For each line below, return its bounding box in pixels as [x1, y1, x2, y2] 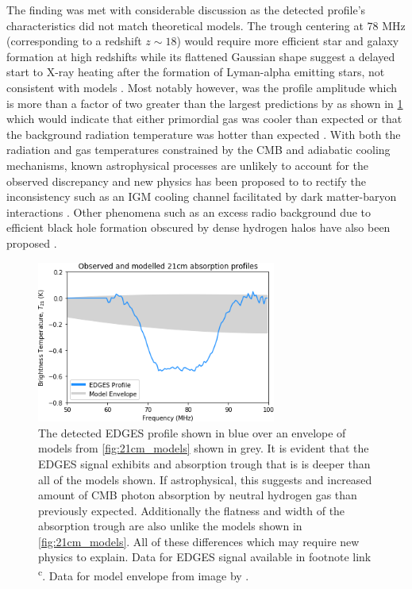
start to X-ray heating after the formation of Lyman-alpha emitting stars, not [6, 64, 385, 80]
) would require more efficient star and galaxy [176, 33, 399, 49]
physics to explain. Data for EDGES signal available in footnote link [38, 549, 372, 565]
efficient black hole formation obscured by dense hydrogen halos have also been [6, 219, 391, 236]
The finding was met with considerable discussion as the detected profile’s [6, 2, 366, 17]
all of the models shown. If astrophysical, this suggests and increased [38, 471, 372, 487]
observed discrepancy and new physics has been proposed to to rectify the [6, 172, 366, 189]
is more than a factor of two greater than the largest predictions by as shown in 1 [6, 94, 403, 111]
